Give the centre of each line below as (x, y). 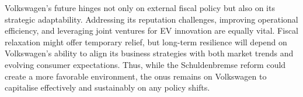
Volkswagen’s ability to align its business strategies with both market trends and (149, 53)
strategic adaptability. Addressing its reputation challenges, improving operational (151, 19)
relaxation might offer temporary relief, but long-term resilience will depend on (146, 42)
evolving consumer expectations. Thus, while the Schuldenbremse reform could (145, 64)
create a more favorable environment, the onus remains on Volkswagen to (136, 76)
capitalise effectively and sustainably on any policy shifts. (107, 87)
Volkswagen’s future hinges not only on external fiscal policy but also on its (140, 8)
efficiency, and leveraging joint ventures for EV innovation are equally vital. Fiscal (151, 30)
